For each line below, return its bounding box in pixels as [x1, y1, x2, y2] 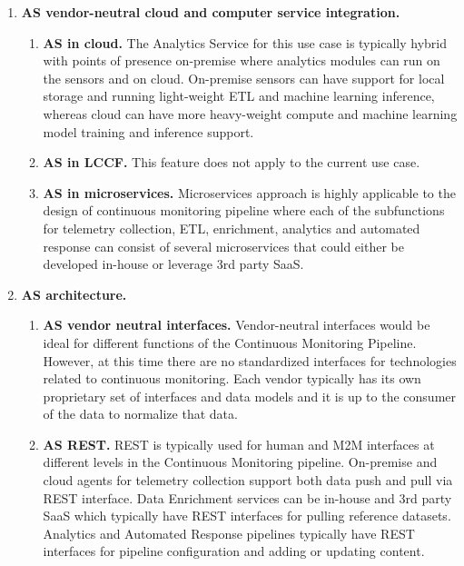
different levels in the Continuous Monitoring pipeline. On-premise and [43, 452, 438, 472]
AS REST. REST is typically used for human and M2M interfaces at [43, 434, 435, 453]
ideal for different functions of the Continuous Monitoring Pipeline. [43, 333, 417, 352]
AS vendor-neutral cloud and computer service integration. [21, 3, 400, 21]
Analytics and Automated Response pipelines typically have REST [43, 523, 415, 542]
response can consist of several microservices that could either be [43, 236, 404, 255]
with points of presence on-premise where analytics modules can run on [43, 51, 440, 70]
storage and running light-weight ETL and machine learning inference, [43, 86, 435, 105]
